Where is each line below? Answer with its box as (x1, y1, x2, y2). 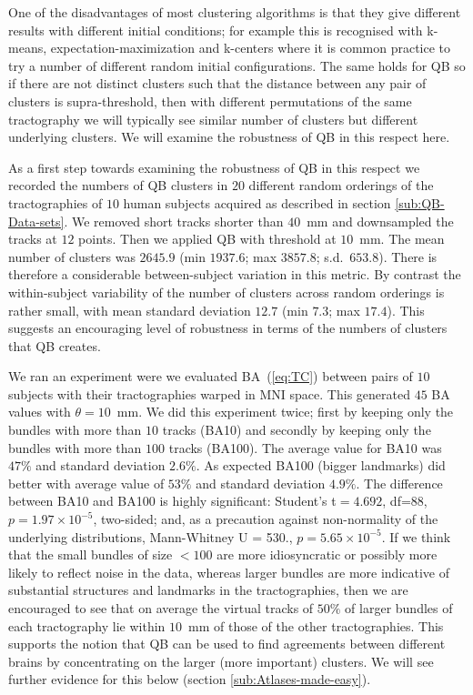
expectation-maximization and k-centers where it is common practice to (50, 38, 451, 57)
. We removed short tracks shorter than (64, 211, 284, 230)
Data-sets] (8, 211, 65, 230)
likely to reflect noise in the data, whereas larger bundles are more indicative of (8, 562, 450, 581)
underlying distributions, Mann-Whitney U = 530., (8, 527, 293, 546)
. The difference (356, 473, 443, 492)
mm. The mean (359, 229, 445, 248)
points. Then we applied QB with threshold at (78, 229, 337, 248)
